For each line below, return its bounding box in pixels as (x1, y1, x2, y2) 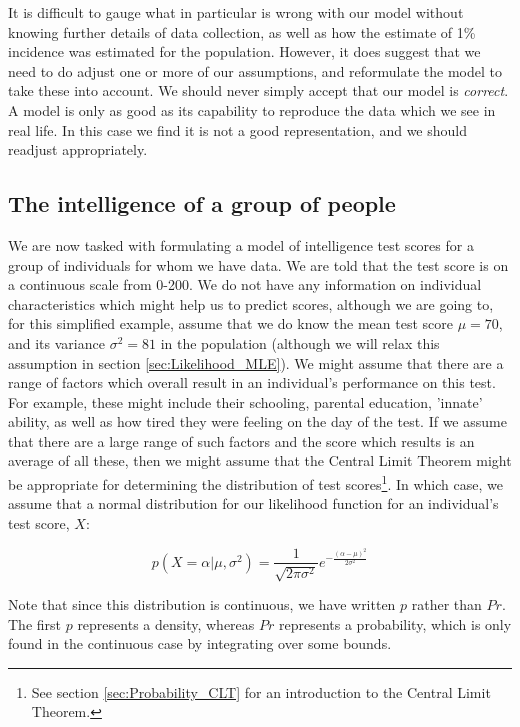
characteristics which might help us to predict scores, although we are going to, (8, 293, 494, 314)
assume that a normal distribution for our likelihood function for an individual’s (8, 493, 499, 514)
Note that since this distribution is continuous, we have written (8, 593, 396, 614)
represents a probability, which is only (279, 613, 512, 634)
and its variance (8, 332, 105, 353)
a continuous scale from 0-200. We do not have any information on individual (8, 274, 482, 295)
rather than (411, 593, 482, 614)
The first (8, 613, 62, 634)
